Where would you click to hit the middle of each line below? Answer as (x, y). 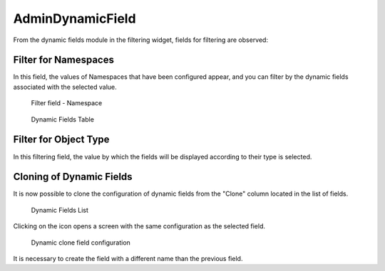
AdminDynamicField (75, 18)
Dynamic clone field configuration (81, 243)
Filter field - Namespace (67, 103)
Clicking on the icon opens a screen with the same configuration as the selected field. (139, 226)
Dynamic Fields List (60, 210)
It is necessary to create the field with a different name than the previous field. (128, 259)
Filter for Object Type (61, 140)
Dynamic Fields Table (62, 119)
